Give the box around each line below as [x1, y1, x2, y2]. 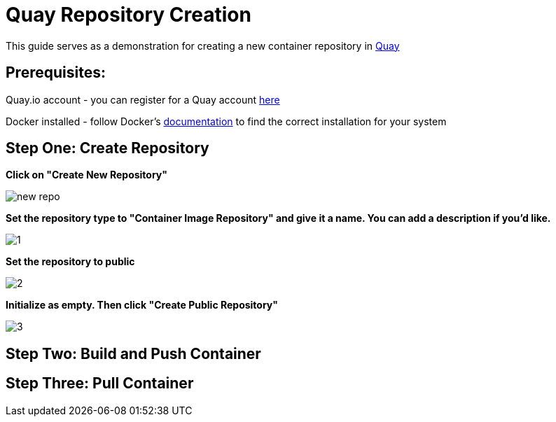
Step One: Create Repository [6, 139, 209, 157]
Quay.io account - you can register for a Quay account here [6, 93, 280, 106]
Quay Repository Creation [6, 3, 251, 27]
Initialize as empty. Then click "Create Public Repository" [6, 299, 279, 311]
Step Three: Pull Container [6, 374, 194, 393]
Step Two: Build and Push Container [6, 344, 261, 363]
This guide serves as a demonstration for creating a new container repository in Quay [6, 39, 400, 52]
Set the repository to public [6, 255, 135, 268]
